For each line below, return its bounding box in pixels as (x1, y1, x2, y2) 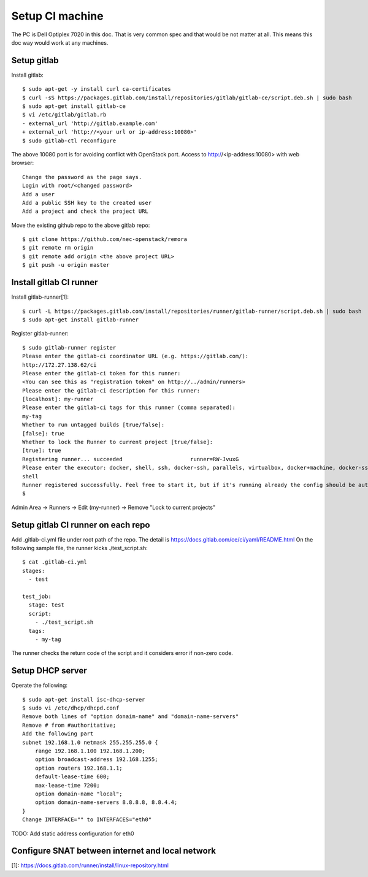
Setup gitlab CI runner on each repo (11, 519, 150, 530)
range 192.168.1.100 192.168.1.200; (34, 748, 145, 754)
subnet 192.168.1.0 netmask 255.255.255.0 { (22, 739, 159, 746)
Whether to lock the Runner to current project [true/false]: (22, 438, 213, 446)
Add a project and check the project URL (22, 208, 148, 215)
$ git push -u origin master (22, 261, 110, 269)
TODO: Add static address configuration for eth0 (11, 830, 134, 837)
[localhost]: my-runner (22, 396, 94, 403)
